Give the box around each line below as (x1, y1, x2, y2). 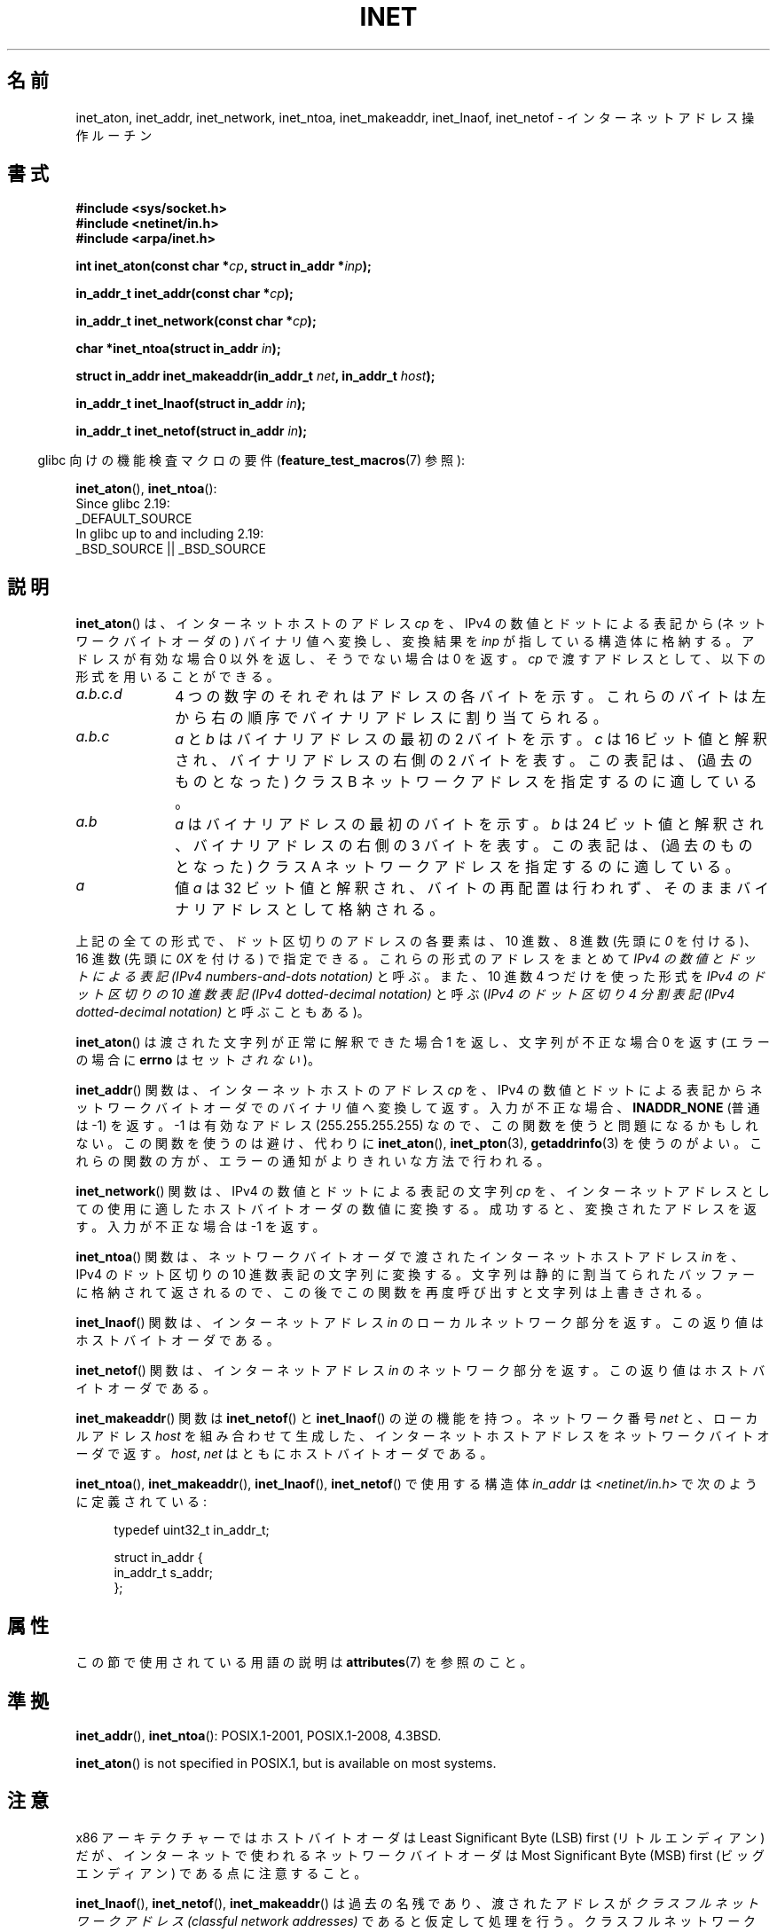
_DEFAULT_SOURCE (75, 511, 192, 527)
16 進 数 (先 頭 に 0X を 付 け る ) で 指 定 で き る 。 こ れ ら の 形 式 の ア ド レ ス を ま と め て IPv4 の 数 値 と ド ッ (75, 951, 756, 967)
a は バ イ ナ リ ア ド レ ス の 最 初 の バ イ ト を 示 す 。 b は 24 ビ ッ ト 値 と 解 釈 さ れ (175, 815, 764, 834)
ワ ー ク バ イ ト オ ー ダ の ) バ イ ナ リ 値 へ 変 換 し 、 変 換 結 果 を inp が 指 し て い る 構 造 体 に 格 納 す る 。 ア (75, 633, 755, 649)
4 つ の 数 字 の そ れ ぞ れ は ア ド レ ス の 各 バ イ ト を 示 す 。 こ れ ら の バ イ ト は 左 (175, 687, 766, 706)
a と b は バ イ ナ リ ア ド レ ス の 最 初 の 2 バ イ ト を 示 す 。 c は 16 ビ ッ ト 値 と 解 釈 (175, 730, 767, 749)
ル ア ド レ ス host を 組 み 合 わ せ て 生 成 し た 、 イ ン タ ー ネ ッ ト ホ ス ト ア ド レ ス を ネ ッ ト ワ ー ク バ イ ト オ (75, 1428, 770, 1444)
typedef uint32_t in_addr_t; (114, 1522, 270, 1538)
